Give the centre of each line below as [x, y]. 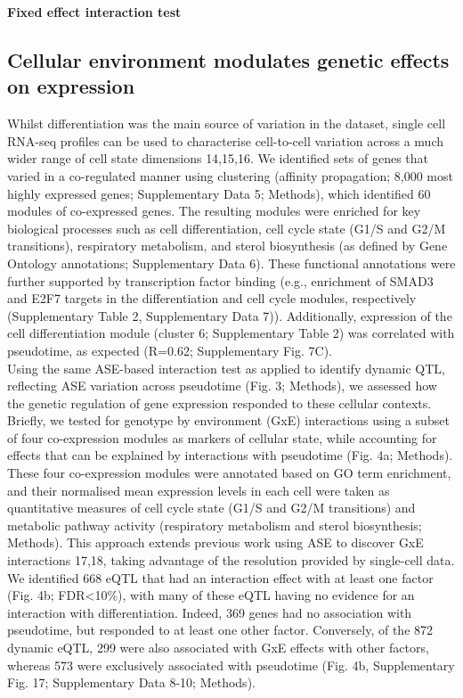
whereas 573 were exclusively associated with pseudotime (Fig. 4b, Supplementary [231, 665]
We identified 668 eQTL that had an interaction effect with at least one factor [220, 577]
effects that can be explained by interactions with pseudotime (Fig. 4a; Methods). [230, 455]
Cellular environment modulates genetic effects [228, 59]
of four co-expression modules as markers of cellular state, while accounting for [222, 437]
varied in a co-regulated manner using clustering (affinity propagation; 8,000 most [230, 175]
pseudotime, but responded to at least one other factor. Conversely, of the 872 [220, 630]
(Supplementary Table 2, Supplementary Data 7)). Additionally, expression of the [230, 315]
